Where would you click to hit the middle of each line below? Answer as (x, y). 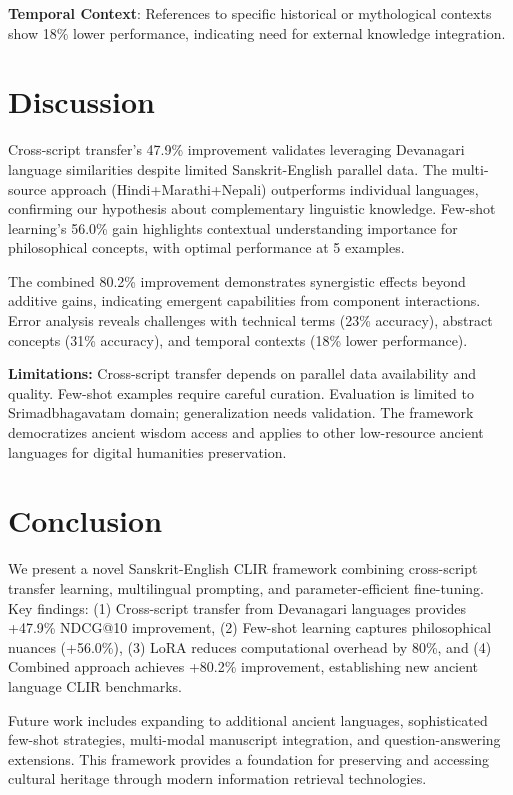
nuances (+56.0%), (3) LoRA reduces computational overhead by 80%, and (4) (250, 646)
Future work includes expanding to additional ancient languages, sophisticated (248, 719)
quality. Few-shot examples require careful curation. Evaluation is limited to (241, 392)
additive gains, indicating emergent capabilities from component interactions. (244, 300)
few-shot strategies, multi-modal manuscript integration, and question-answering (254, 739)
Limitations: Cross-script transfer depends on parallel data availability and (242, 373)
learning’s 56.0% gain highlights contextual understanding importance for (233, 227)
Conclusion (85, 520)
